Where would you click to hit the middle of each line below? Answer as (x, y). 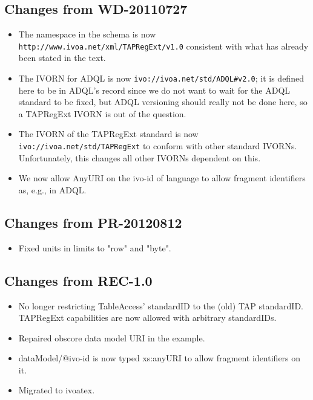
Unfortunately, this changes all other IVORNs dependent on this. (140, 157)
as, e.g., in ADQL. (52, 189)
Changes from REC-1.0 (78, 280)
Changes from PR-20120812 (93, 222)
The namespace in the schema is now (87, 34)
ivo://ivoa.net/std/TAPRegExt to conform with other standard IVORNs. (158, 146)
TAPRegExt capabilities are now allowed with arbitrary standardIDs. (147, 318)
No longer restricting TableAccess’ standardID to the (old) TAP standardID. (161, 305)
